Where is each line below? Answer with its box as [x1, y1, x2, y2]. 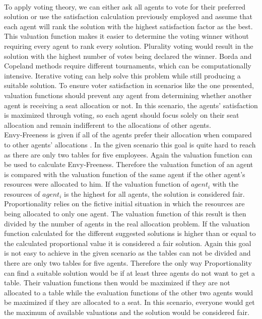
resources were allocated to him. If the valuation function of [4, 179, 189, 189]
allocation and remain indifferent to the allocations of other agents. [4, 119, 211, 130]
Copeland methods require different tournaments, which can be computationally [4, 60, 251, 71]
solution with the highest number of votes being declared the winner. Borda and [4, 50, 252, 61]
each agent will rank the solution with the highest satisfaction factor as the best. [4, 21, 253, 31]
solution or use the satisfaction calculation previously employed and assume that [4, 11, 252, 22]
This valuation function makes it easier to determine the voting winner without [4, 31, 249, 41]
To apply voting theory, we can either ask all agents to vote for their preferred [4, 1, 246, 12]
